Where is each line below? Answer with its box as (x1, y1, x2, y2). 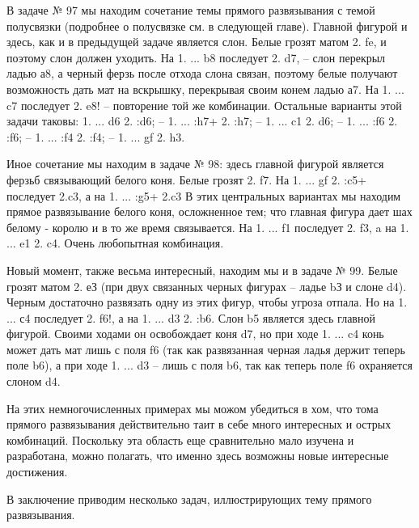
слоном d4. (6, 373, 61, 390)
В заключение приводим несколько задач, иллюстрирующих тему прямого (6, 490, 372, 507)
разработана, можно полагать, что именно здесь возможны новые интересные (6, 447, 389, 464)
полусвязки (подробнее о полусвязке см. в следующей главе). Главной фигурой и (6, 17, 408, 34)
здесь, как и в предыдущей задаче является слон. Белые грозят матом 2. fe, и (6, 33, 387, 50)
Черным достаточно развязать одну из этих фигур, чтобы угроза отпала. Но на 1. (6, 294, 408, 310)
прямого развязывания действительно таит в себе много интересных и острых (6, 416, 391, 433)
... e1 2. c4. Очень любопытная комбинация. (6, 234, 224, 251)
